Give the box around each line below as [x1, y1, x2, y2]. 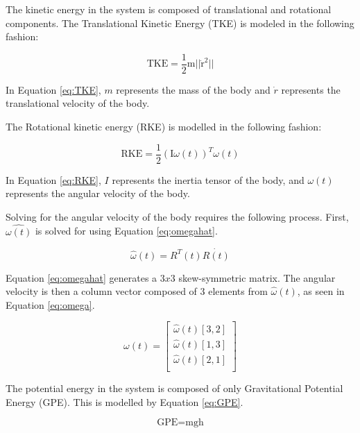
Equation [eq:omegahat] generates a [6, 270, 157, 285]
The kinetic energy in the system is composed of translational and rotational [6, 2, 332, 16]
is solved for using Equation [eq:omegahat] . [35, 223, 218, 238]
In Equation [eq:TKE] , [6, 82, 101, 96]
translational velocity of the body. [6, 96, 150, 110]
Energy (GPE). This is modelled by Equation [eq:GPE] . [6, 394, 243, 409]
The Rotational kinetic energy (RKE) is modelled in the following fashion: [6, 119, 322, 134]
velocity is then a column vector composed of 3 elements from [6, 284, 268, 298]
